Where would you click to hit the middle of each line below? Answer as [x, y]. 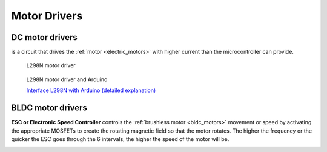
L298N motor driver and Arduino [67, 79]
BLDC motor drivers [49, 108]
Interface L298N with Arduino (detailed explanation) [91, 90]
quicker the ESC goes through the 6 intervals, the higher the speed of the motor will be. [120, 139]
